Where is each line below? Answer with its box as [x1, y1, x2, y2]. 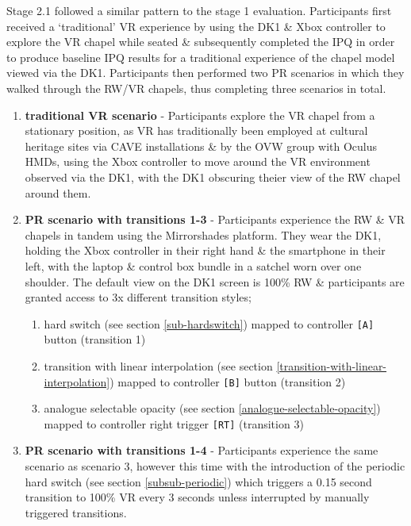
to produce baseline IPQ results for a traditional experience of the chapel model [6, 48, 395, 65]
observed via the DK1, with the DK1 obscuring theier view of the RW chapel [25, 168, 401, 185]
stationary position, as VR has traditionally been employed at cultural [25, 122, 368, 139]
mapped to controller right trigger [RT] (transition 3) [44, 415, 304, 432]
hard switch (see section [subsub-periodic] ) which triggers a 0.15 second [25, 473, 372, 490]
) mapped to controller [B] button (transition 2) [109, 373, 346, 390]
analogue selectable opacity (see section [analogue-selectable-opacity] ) [44, 400, 381, 417]
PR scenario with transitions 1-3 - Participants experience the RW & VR [25, 211, 405, 228]
